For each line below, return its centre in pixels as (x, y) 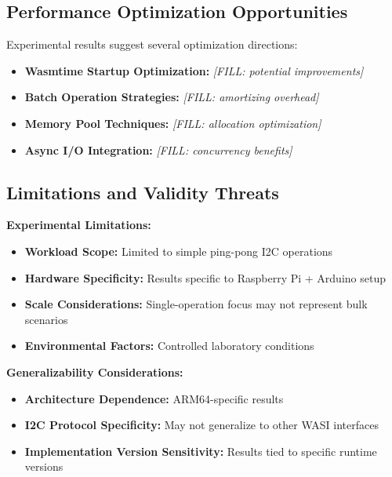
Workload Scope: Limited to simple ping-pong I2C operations (179, 251)
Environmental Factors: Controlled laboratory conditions (169, 346)
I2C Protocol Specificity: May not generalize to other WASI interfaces (201, 425)
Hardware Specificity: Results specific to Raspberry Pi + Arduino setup (205, 277)
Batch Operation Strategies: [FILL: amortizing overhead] (172, 97)
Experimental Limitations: (79, 225)
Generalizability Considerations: (95, 371)
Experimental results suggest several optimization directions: (152, 44)
